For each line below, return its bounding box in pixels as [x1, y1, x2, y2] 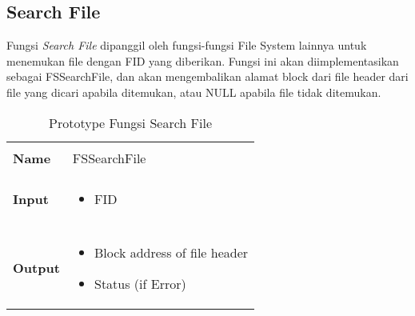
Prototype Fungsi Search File [49, 113, 213, 132]
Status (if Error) [94, 274, 186, 293]
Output [13, 258, 60, 278]
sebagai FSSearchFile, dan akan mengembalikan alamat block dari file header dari [6, 68, 409, 85]
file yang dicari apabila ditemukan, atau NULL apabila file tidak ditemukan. [6, 83, 381, 100]
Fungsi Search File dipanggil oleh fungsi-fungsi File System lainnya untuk [6, 37, 367, 54]
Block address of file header [94, 242, 249, 262]
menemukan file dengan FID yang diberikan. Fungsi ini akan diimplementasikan [6, 52, 399, 69]
